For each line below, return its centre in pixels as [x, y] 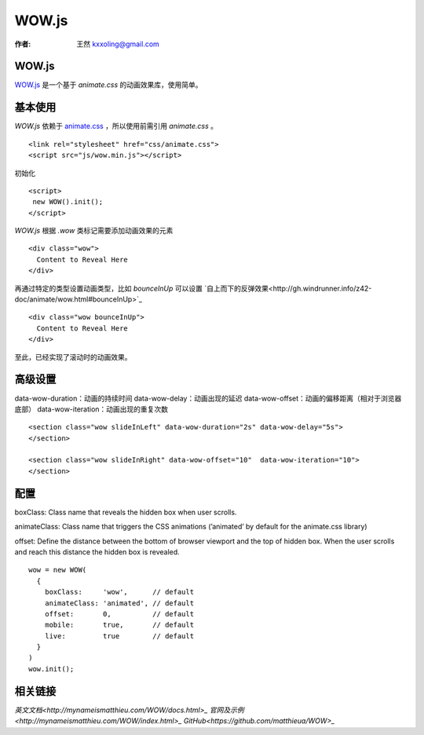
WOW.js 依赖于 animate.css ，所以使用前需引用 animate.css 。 [116, 126]
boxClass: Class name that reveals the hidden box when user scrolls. [126, 512]
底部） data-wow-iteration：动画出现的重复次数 [91, 409]
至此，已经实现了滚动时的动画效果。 [73, 357]
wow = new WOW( [58, 570]
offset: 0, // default [119, 614]
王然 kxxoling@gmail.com [118, 44]
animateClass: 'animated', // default [119, 603]
